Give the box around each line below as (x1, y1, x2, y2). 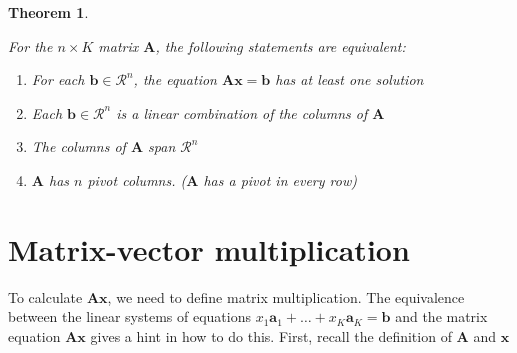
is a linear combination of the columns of (116, 102, 368, 123)
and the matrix (395, 306, 488, 327)
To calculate (8, 286, 83, 307)
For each (31, 69, 85, 90)
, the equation (133, 69, 217, 90)
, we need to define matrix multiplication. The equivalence (107, 286, 465, 307)
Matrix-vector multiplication (8, 228, 410, 269)
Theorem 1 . (8, 2, 89, 22)
